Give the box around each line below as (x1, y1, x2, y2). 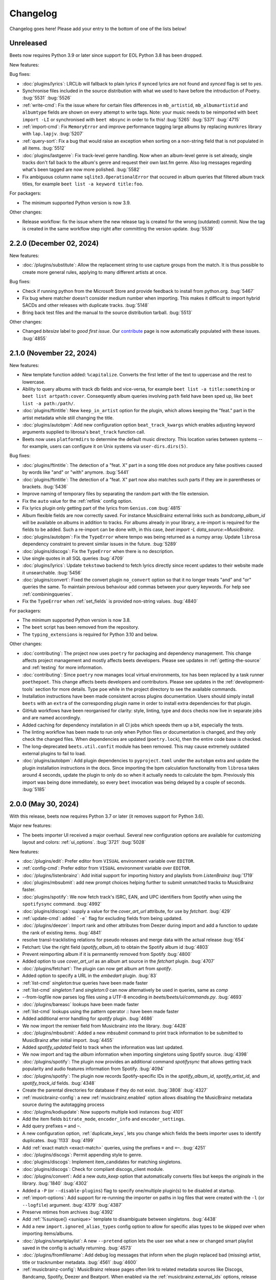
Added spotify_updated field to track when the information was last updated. (22, 1044, 184, 1051)
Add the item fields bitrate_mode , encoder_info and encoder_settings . (22, 1116, 186, 1122)
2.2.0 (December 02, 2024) (9, 239, 99, 248)
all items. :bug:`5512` (22, 145, 66, 151)
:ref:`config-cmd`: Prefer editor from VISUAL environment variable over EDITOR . (22, 865, 191, 871)
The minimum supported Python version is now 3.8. (22, 617, 131, 623)
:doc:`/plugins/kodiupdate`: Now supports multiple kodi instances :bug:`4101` (22, 1108, 184, 1115)
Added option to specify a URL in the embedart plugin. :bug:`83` (22, 973, 158, 979)
